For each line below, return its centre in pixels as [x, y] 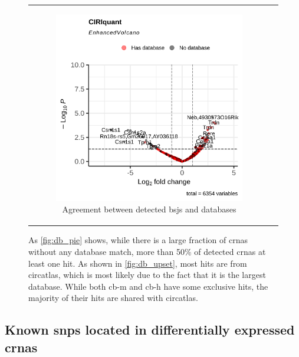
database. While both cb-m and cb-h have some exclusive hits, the [148, 286]
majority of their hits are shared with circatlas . [113, 298]
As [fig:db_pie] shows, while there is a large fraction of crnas [138, 240]
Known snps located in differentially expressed [150, 330]
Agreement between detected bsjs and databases [149, 209]
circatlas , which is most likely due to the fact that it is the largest [147, 275]
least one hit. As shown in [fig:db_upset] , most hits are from [138, 263]
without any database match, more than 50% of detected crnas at [147, 252]
